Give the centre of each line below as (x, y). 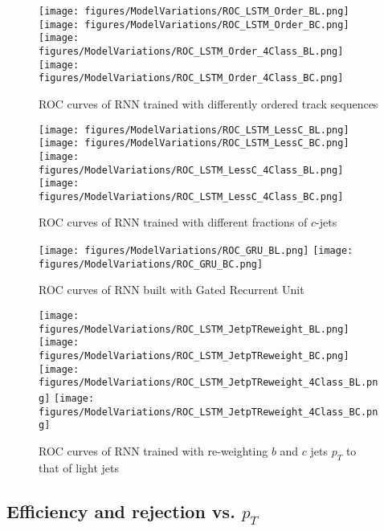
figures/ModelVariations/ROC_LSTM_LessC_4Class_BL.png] (191, 170)
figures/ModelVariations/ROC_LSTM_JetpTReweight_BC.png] (194, 355)
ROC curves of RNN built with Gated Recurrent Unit (172, 290)
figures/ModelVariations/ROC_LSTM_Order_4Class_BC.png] (191, 78)
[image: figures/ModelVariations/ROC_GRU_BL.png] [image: (196, 251)
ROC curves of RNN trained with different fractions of (173, 222)
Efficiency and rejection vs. (121, 511)
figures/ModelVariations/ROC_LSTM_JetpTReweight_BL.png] (194, 329)
